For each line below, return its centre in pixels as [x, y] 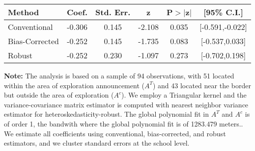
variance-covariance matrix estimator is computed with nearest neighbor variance [126, 104]
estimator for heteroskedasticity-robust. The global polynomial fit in [106, 114]
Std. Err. [113, 12]
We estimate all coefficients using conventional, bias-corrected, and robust [115, 133]
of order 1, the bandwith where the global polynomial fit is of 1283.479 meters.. [124, 123]
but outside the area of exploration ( [59, 95]
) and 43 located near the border [202, 85]
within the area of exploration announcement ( [74, 85]
